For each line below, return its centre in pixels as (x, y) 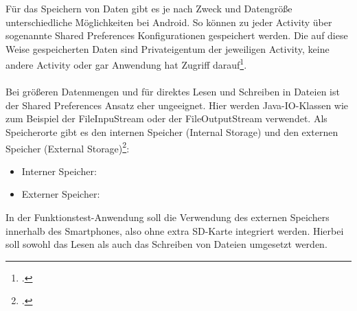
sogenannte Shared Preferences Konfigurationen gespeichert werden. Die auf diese (177, 35)
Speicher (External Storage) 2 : (68, 147)
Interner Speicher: (59, 171)
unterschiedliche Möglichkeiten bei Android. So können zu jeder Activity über (169, 22)
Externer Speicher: (61, 194)
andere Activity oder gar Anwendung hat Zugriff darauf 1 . (126, 64)
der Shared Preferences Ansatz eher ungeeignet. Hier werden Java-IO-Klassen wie (177, 105)
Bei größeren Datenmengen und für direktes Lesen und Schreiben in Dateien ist (173, 92)
